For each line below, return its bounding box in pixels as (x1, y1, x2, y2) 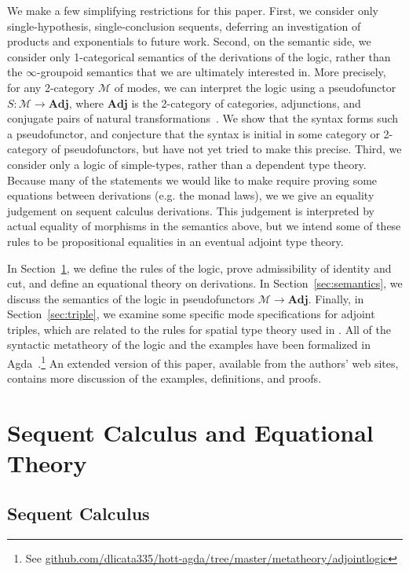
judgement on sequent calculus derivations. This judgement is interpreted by (7, 202, 374, 218)
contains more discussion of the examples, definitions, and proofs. (7, 370, 322, 387)
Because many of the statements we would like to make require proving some (7, 171, 378, 188)
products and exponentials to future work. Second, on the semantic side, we (7, 33, 371, 49)
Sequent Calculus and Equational (7, 416, 374, 449)
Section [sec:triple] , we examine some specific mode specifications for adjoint (7, 306, 375, 322)
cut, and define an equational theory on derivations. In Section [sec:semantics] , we (7, 275, 403, 291)
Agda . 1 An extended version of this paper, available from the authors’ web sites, (7, 353, 399, 371)
